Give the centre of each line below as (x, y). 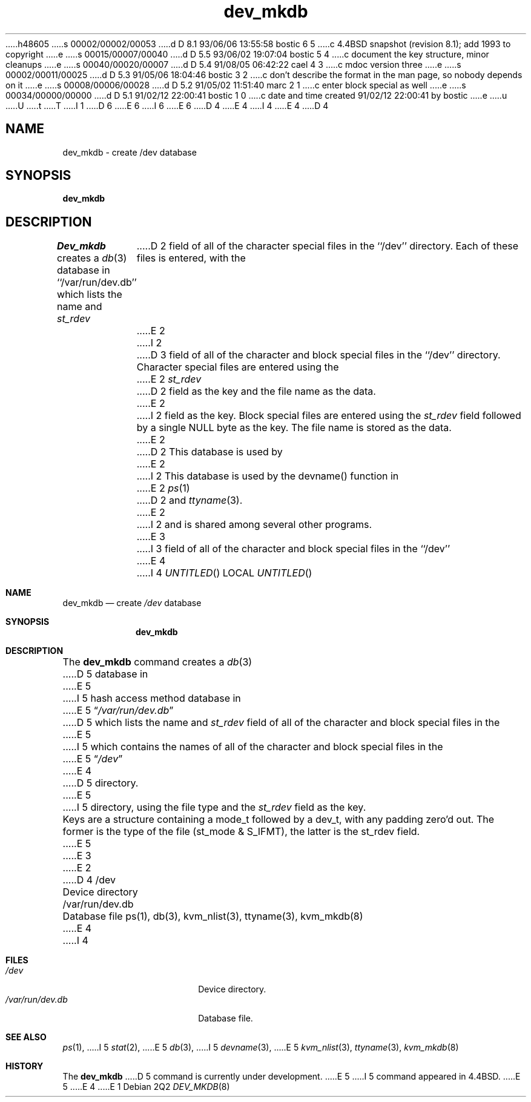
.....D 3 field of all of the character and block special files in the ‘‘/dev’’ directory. (318, 355)
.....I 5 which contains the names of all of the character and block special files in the (253, 747)
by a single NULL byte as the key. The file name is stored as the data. (294, 428)
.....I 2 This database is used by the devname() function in (268, 476)
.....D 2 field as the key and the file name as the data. (256, 391)
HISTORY (25, 1066)
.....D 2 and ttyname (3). (190, 500)
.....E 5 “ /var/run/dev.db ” (118, 711)
